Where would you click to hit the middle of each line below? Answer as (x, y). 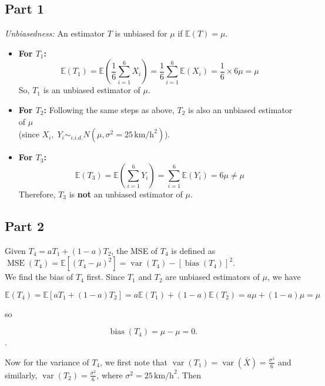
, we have (284, 277)
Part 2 (25, 225)
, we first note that (134, 362)
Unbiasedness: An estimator (55, 33)
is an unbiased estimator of (92, 90)
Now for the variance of (47, 362)
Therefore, (37, 194)
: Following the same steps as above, (109, 109)
